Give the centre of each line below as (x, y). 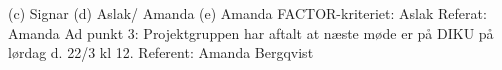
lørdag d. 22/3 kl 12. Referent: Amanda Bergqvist (161, 52)
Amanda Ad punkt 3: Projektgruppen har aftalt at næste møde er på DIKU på (251, 32)
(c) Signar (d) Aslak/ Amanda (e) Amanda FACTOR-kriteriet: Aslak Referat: (247, 13)
